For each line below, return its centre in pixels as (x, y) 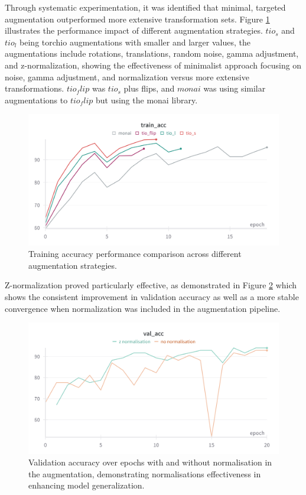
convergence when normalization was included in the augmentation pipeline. (143, 308)
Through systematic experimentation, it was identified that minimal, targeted (145, 7)
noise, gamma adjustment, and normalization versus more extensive (127, 76)
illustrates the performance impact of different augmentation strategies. (134, 30)
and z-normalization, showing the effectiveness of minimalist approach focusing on (153, 65)
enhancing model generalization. (87, 485)
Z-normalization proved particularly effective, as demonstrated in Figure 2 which (151, 285)
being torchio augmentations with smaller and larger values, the (135, 42)
